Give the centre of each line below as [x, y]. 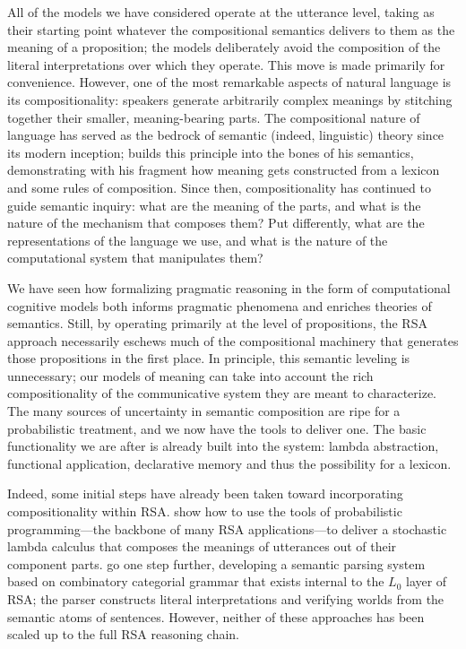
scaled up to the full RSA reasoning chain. [124, 634]
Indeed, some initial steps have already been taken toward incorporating [205, 493]
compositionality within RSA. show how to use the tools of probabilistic [205, 511]
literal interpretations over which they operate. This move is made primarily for [226, 64]
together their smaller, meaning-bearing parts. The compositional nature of [214, 117]
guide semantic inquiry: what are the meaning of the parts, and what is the [214, 205]
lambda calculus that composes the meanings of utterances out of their [202, 546]
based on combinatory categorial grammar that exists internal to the [196, 581]
